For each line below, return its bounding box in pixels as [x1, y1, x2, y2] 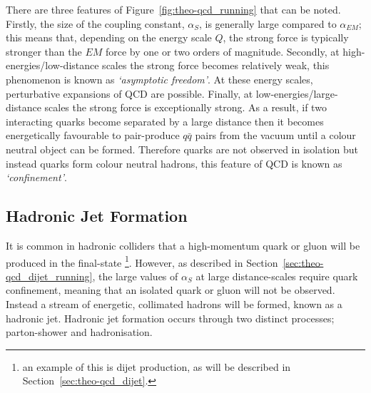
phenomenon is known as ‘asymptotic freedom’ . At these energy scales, [6, 71, 313, 86]
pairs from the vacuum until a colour [195, 128, 356, 143]
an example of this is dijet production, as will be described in [22, 359, 291, 374]
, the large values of [92, 268, 178, 283]
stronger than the [6, 44, 82, 58]
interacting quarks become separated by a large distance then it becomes [6, 113, 324, 128]
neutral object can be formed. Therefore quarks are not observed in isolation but [6, 141, 359, 156]
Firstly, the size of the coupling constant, [6, 16, 185, 31]
